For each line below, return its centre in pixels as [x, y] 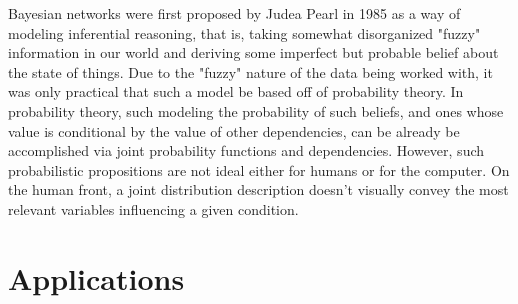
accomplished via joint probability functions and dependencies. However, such [246, 150]
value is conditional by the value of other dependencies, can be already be [234, 130]
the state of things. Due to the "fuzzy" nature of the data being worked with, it [250, 71]
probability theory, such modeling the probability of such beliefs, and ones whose [256, 110]
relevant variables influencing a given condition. [153, 208]
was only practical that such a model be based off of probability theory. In [236, 91]
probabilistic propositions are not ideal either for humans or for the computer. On [259, 169]
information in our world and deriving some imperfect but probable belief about [253, 52]
